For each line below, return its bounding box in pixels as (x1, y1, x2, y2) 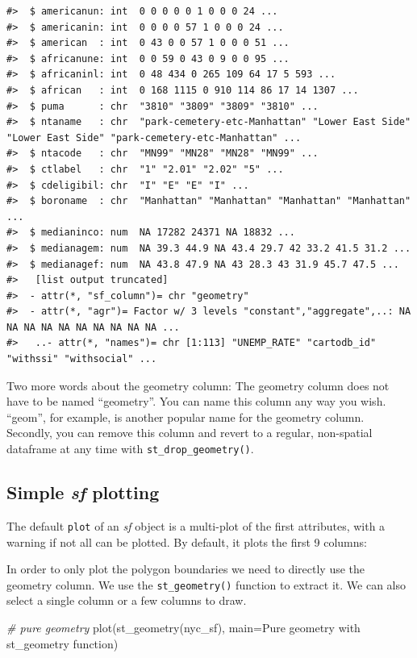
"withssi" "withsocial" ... (6, 353, 157, 365)
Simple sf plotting (6, 480, 160, 505)
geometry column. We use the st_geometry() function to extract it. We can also (6, 576, 407, 593)
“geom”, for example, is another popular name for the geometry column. (6, 408, 365, 425)
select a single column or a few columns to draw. (6, 592, 247, 609)
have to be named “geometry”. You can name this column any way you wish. (6, 393, 386, 410)
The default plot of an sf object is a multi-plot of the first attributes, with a (6, 517, 386, 534)
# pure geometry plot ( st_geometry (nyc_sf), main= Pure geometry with (6, 618, 361, 635)
